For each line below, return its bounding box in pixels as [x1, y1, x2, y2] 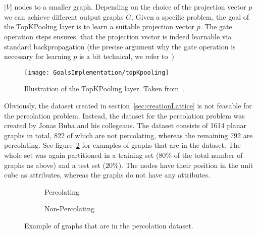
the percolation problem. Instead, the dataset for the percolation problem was [4, 110, 245, 121]
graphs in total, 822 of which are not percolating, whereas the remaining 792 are [4, 130, 253, 140]
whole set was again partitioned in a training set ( [4, 150, 159, 160]
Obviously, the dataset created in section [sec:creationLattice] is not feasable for [4, 100, 252, 111]
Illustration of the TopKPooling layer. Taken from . [24, 83, 185, 94]
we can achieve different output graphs [4, 11, 124, 22]
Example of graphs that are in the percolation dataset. [24, 220, 193, 230]
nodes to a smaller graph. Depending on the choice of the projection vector [14, 2, 246, 12]
